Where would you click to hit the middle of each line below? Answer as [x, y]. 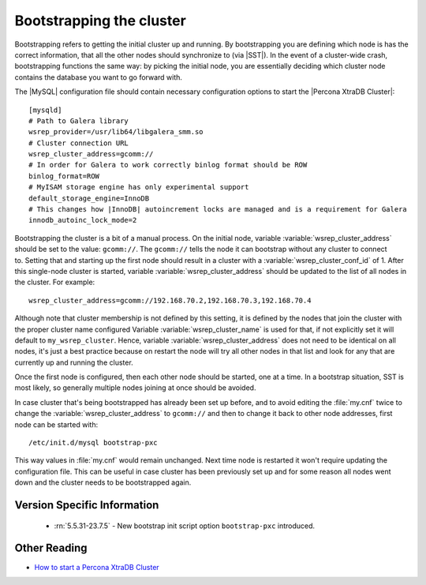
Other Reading [51, 548]
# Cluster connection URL [79, 143]
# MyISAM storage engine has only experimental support [139, 187]
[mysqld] [45, 110]
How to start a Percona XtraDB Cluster [97, 567]
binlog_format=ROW [64, 176]
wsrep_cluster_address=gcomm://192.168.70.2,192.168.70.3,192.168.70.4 [170, 300]
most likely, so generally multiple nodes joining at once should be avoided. [135, 388]
